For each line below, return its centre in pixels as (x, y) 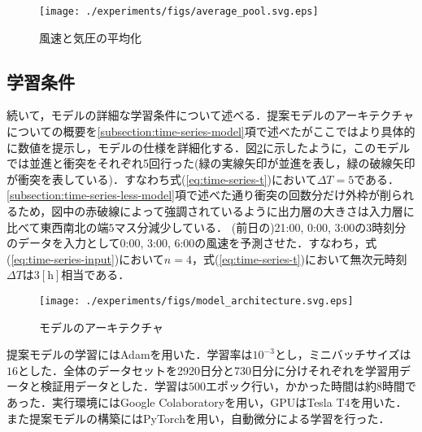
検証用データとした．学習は (114, 386)
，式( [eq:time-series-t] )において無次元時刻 (299, 258)
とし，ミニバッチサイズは (343, 354)
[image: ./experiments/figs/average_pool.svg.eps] (179, 11)
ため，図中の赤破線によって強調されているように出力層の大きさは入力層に (216, 211)
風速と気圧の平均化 (90, 37)
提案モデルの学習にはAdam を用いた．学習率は (130, 354)
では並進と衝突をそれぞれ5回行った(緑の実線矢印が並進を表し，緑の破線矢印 (211, 163)
